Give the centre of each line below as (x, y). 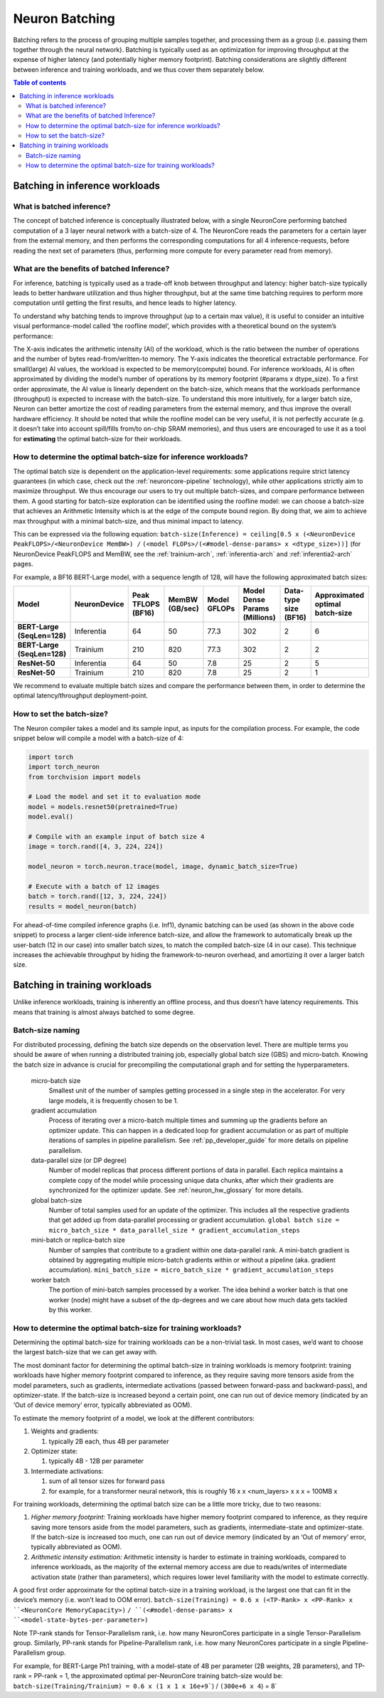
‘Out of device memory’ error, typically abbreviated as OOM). (102, 1405)
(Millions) (260, 617)
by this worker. (70, 1309)
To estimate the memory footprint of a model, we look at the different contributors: (134, 1418)
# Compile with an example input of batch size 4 (116, 837)
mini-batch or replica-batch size (78, 1240)
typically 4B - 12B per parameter (96, 1461)
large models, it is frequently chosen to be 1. (113, 1100)
